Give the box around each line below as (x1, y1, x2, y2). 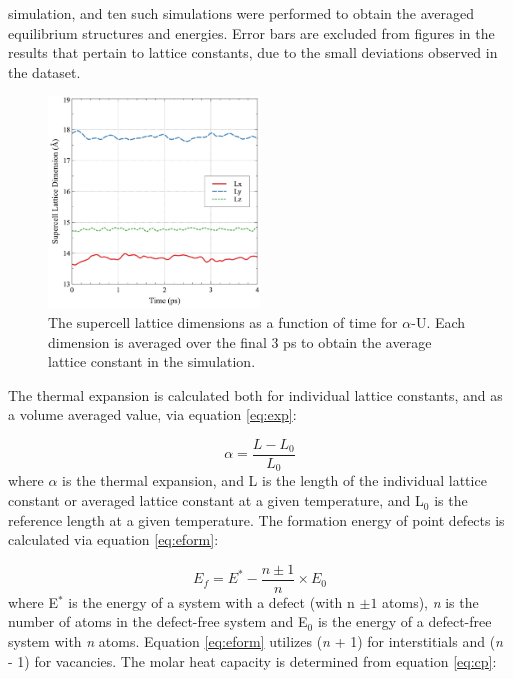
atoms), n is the (382, 591, 479, 612)
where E (8, 591, 59, 612)
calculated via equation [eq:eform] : (8, 529, 219, 550)
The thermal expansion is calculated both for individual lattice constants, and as (8, 384, 503, 405)
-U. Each (411, 311, 466, 332)
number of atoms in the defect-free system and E (8, 611, 308, 632)
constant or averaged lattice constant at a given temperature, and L (8, 490, 424, 511)
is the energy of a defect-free (317, 611, 492, 632)
